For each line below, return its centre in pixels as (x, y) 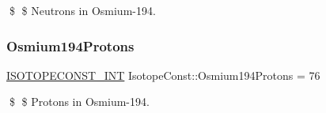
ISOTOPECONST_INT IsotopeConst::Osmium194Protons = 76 (163, 75)
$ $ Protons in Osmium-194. (79, 102)
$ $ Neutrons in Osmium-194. (82, 10)
